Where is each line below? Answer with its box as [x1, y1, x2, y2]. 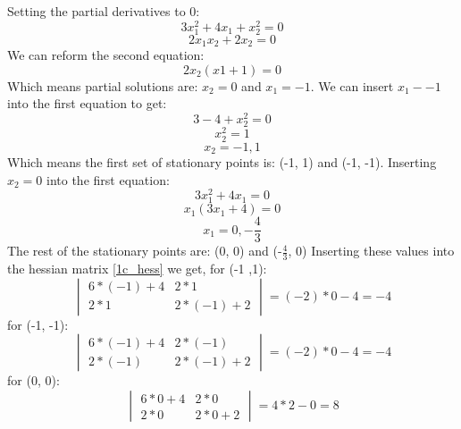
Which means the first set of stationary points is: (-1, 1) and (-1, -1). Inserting [7, 152, 437, 171]
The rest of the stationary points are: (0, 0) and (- [7, 241, 282, 260]
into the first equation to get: [7, 94, 167, 113]
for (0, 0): [7, 371, 60, 390]
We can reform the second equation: [7, 46, 205, 64]
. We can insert [310, 76, 394, 95]
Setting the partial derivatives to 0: [7, 2, 200, 20]
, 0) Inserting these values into [288, 241, 455, 260]
